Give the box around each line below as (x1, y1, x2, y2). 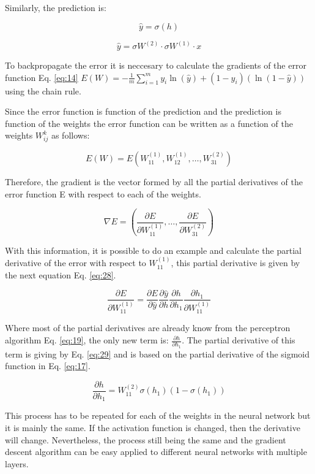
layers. (5, 457, 29, 470)
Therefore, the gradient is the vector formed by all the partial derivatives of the (5, 175, 303, 188)
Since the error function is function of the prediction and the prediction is (5, 105, 281, 118)
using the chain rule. (5, 84, 81, 97)
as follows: (51, 129, 90, 142)
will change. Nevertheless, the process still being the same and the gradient (5, 433, 286, 446)
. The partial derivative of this (182, 334, 295, 346)
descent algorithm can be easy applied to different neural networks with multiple (5, 445, 307, 458)
